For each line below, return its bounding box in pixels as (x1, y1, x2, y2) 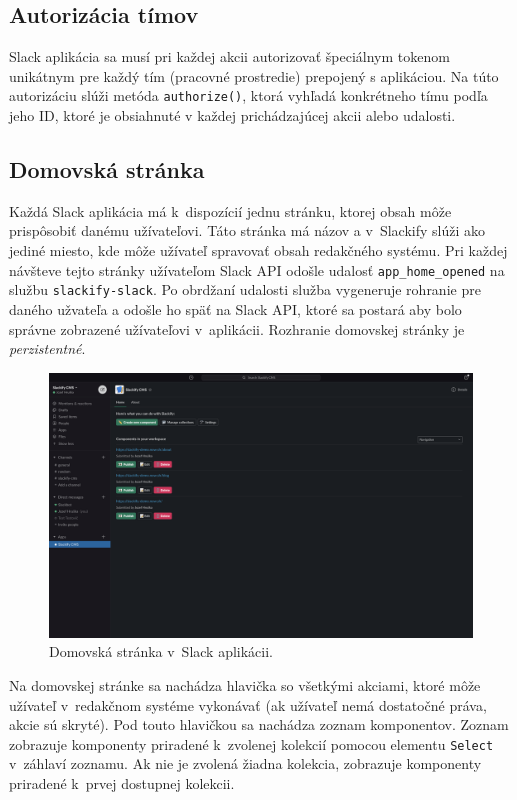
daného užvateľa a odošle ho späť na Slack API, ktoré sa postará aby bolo (9, 298, 462, 319)
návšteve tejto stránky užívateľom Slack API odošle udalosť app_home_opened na (9, 259, 505, 280)
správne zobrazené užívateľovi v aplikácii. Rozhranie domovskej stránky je (9, 318, 465, 339)
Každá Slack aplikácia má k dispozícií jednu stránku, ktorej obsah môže (9, 200, 452, 221)
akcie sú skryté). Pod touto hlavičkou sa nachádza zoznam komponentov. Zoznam (9, 714, 509, 735)
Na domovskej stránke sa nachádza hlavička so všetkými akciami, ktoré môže (9, 674, 481, 695)
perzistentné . (9, 338, 86, 359)
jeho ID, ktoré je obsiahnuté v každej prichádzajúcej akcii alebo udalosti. (9, 105, 456, 126)
